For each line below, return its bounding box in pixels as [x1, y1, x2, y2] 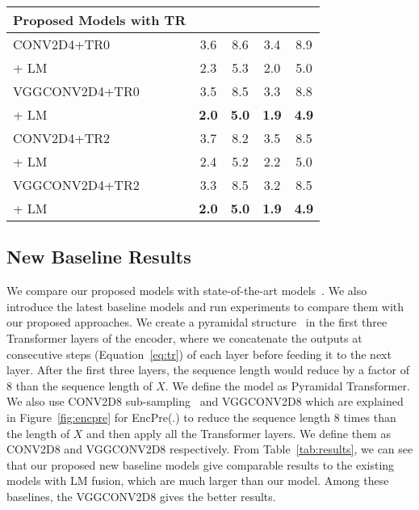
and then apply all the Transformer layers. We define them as [86, 424, 391, 441]
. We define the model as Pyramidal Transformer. [165, 377, 410, 394]
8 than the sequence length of [6, 377, 153, 394]
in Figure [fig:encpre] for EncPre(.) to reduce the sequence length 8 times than [6, 408, 396, 425]
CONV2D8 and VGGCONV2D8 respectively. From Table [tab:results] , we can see [6, 440, 413, 457]
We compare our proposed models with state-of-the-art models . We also [6, 282, 367, 299]
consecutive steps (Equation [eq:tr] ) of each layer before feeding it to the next [6, 345, 392, 362]
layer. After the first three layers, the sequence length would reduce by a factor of [6, 361, 410, 378]
